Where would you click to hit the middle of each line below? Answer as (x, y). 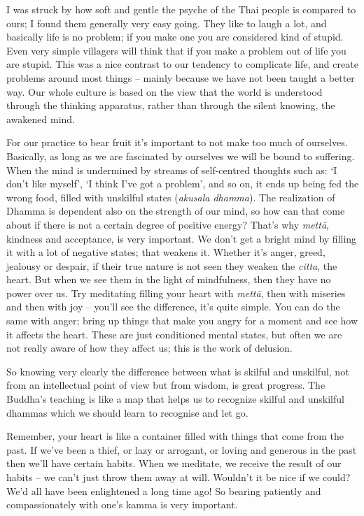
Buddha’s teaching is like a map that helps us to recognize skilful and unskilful (175, 399)
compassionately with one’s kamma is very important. (122, 504)
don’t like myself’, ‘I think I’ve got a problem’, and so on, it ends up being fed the (183, 184)
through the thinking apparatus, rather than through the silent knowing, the (171, 105)
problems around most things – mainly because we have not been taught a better (181, 77)
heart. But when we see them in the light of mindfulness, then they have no (169, 279)
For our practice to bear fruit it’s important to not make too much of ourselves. (177, 142)
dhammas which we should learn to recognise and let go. (127, 412)
